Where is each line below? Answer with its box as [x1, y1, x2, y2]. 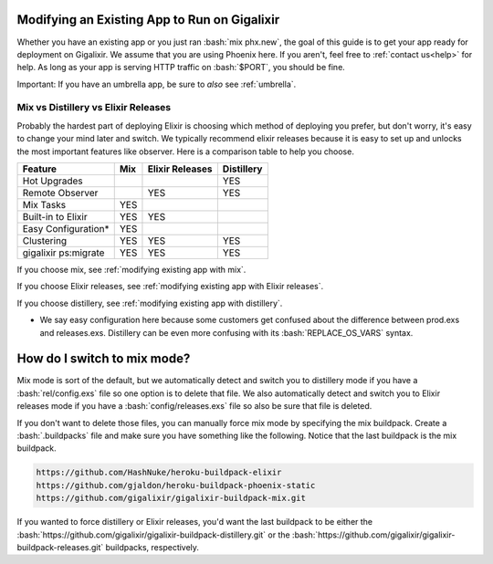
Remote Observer [22, 187, 99, 199]
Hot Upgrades [22, 174, 84, 187]
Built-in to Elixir [22, 211, 88, 223]
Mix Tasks [22, 199, 67, 211]
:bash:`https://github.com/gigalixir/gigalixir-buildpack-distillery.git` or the [16, 529, 291, 540]
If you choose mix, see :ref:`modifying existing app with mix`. [16, 265, 246, 275]
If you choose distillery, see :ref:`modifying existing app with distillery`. [16, 298, 283, 308]
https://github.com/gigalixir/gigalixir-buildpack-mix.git [36, 493, 306, 504]
